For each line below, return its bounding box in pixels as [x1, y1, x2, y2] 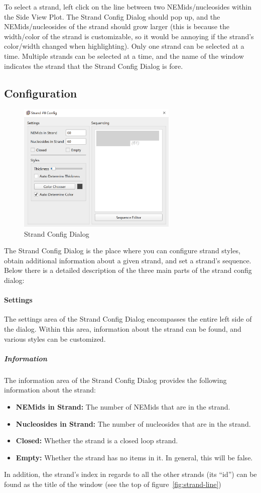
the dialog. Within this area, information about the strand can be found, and [4, 324, 241, 334]
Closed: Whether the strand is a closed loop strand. [16, 435, 178, 446]
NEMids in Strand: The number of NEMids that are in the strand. [16, 401, 230, 412]
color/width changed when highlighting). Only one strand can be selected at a [4, 41, 244, 51]
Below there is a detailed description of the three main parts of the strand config [4, 265, 252, 275]
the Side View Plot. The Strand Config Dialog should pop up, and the [4, 11, 220, 22]
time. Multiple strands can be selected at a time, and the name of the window [4, 50, 244, 61]
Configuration [4, 85, 77, 101]
